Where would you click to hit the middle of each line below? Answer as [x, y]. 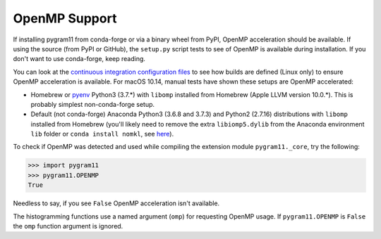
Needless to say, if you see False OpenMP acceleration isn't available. [116, 203]
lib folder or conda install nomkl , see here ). [102, 134]
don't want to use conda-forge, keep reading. [79, 59]
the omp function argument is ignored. [68, 226]
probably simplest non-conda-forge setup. [93, 104]
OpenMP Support [65, 18]
